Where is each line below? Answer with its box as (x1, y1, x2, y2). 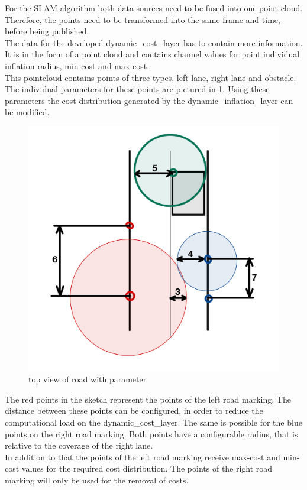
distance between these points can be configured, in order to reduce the (5, 404, 263, 417)
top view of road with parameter (28, 373, 147, 385)
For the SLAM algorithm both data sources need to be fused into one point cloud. (5, 2, 303, 14)
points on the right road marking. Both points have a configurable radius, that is (5, 427, 298, 440)
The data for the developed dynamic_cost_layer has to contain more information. (5, 36, 303, 48)
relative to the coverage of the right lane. (5, 439, 153, 452)
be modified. (5, 106, 50, 118)
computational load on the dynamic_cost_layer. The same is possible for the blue (5, 416, 302, 428)
